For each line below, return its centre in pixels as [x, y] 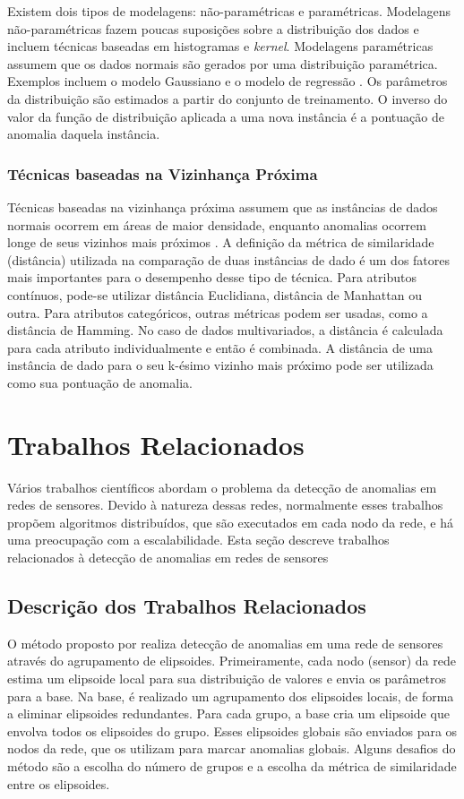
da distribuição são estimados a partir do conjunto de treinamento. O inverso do [228, 98]
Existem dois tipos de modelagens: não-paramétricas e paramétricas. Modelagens [229, 11]
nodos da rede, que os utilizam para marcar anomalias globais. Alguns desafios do [232, 748]
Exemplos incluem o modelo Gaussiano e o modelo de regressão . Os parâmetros [228, 81]
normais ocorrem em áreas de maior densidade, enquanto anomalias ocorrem [217, 224]
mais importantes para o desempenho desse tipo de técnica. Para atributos [212, 277]
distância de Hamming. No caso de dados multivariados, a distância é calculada [225, 330]
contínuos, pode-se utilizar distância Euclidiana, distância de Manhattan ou [215, 294]
